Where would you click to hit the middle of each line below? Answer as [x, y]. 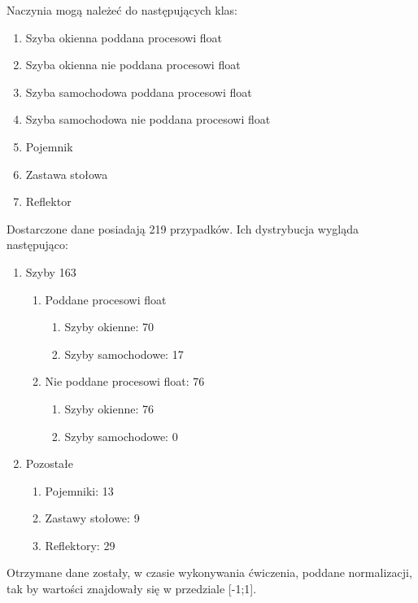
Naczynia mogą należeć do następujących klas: [122, 10]
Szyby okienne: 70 [109, 327]
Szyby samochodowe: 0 [121, 436]
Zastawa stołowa [67, 174]
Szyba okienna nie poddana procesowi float [133, 65]
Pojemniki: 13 [79, 490]
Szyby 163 [51, 271]
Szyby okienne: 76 [109, 408]
